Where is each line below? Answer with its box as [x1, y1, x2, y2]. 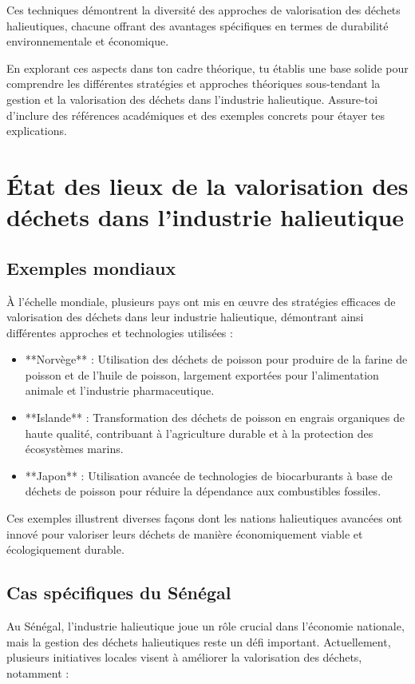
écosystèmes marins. [25, 440, 124, 457]
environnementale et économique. [6, 33, 169, 50]
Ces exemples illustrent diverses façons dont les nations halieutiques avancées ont [6, 510, 403, 527]
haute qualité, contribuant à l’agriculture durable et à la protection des [25, 424, 373, 441]
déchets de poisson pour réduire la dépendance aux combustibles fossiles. [25, 483, 381, 499]
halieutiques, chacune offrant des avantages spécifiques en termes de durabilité [6, 17, 389, 34]
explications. [6, 122, 67, 139]
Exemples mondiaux [6, 255, 176, 280]
